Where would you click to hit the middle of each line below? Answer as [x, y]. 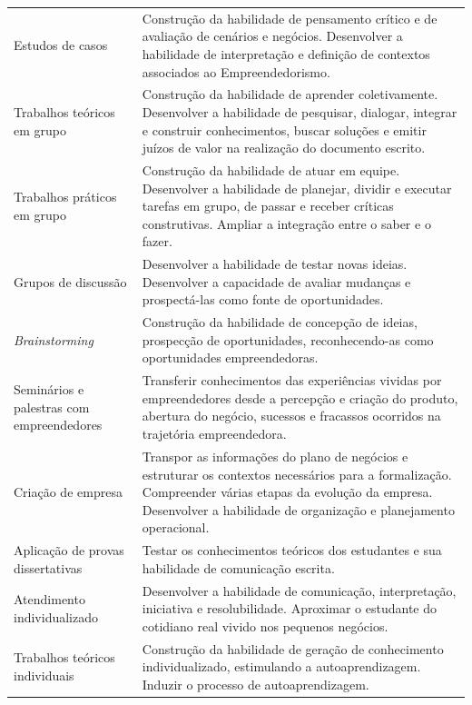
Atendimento [49, 599]
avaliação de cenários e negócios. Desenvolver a [272, 36]
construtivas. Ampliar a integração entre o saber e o [286, 223]
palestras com [52, 407]
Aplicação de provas [69, 550]
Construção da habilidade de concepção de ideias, [280, 322]
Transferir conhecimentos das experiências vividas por [292, 380]
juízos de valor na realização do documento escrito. [284, 148]
